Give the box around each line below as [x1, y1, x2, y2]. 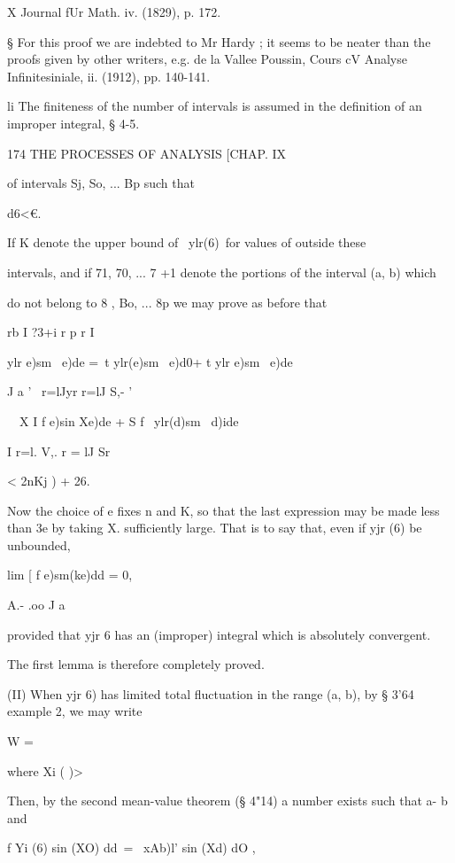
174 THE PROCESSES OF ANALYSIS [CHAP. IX [7, 144, 287, 162]
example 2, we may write [7, 702, 143, 720]
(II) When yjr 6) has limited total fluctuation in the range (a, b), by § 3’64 [7, 684, 414, 703]
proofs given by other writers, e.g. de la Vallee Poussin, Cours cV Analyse [7, 50, 407, 68]
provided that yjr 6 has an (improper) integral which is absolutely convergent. [7, 625, 431, 643]
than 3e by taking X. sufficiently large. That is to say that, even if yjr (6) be [7, 518, 422, 537]
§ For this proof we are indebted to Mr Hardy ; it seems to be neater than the [7, 32, 431, 51]
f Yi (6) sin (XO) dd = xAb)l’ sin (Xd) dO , [7, 838, 256, 857]
